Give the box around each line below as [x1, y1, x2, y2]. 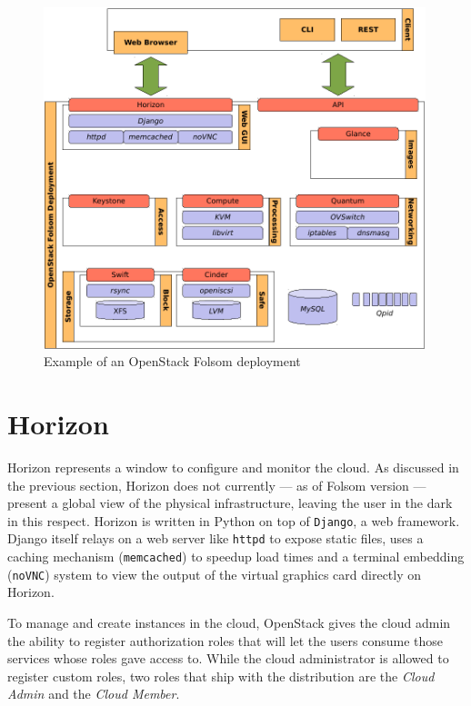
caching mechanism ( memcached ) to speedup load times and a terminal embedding [7, 547, 465, 566]
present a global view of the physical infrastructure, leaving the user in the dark [7, 493, 453, 512]
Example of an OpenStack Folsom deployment [44, 352, 301, 371]
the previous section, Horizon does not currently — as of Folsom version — [7, 475, 426, 494]
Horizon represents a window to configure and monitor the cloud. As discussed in [7, 457, 459, 476]
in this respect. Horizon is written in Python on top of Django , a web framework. [7, 511, 460, 530]
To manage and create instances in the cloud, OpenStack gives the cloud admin [7, 612, 451, 631]
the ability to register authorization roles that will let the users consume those [7, 631, 443, 650]
